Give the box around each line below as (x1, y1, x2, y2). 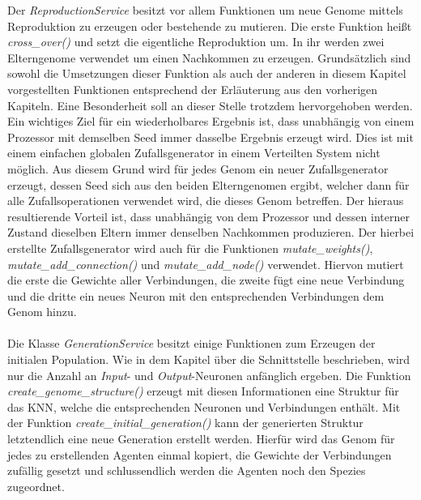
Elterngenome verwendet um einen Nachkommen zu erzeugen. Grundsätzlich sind (7, 49, 411, 66)
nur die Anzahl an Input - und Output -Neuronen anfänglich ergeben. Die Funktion (7, 366, 411, 383)
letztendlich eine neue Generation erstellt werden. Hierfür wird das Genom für (7, 430, 395, 447)
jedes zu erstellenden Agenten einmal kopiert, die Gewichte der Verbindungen (7, 446, 392, 463)
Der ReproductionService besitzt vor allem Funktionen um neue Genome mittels (7, 2, 403, 18)
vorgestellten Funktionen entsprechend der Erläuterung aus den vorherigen (7, 80, 378, 97)
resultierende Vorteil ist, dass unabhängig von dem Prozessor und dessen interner (7, 207, 410, 224)
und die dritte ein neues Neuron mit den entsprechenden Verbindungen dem (7, 287, 385, 304)
